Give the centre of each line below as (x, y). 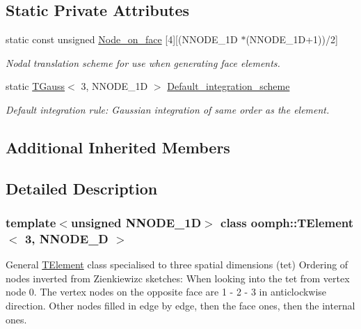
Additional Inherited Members (118, 147)
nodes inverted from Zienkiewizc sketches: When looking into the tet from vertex (178, 278)
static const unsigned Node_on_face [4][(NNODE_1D (122, 39)
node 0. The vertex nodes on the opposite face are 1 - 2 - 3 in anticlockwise (166, 292)
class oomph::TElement (287, 223)
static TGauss (35, 86)
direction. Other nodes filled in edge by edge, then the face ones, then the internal (180, 306)
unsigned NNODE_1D (136, 223)
